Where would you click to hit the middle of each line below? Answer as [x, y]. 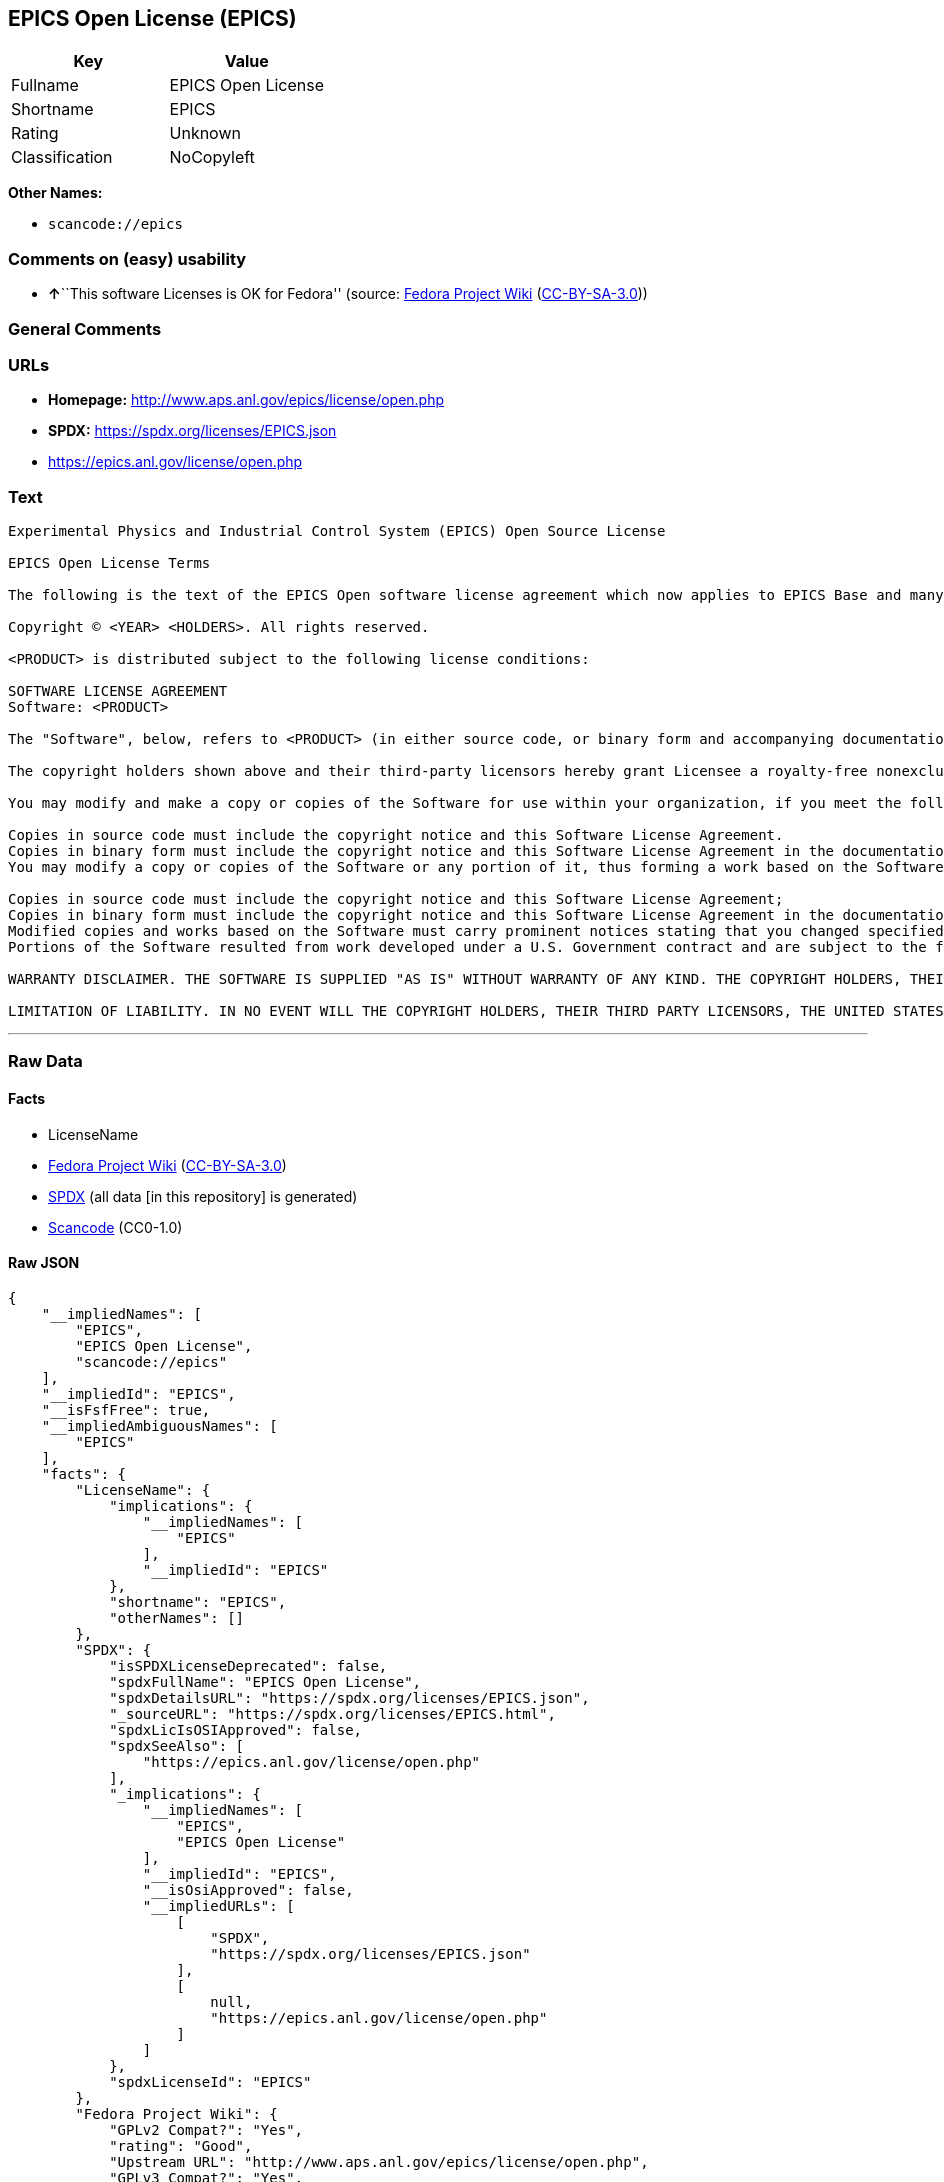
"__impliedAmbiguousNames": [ [159, 1425]
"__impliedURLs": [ [218, 1905]
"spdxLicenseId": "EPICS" [210, 2081]
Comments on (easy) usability [127, 258]
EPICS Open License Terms [109, 563]
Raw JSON [44, 1263]
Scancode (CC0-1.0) [115, 1227]
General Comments [85, 328]
